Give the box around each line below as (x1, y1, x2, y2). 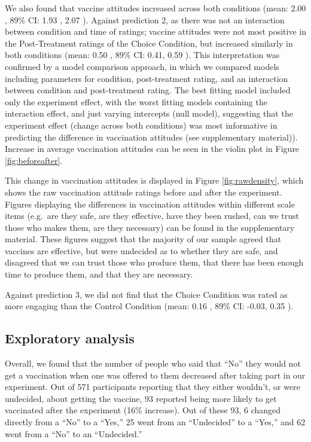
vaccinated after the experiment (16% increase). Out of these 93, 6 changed (5, 404, 281, 416)
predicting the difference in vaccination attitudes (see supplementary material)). (5, 130, 298, 143)
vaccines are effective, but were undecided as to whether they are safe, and (5, 244, 278, 257)
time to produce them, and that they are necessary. (5, 268, 193, 281)
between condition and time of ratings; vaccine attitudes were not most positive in (5, 25, 306, 38)
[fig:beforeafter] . (5, 154, 63, 166)
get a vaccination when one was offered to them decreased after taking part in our (5, 368, 306, 381)
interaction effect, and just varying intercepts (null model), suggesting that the (5, 107, 293, 120)
